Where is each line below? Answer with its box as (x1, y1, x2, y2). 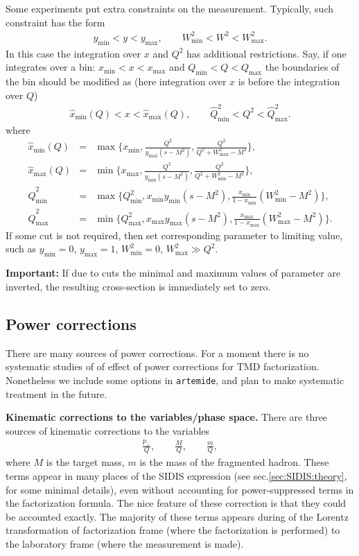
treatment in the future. (6, 386, 107, 401)
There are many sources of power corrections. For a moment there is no (6, 345, 309, 360)
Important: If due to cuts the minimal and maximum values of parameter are (6, 266, 341, 280)
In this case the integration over (6, 46, 141, 60)
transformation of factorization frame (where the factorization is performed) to (6, 523, 340, 537)
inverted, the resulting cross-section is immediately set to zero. (6, 279, 271, 293)
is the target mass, (46, 455, 125, 469)
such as (6, 241, 37, 256)
